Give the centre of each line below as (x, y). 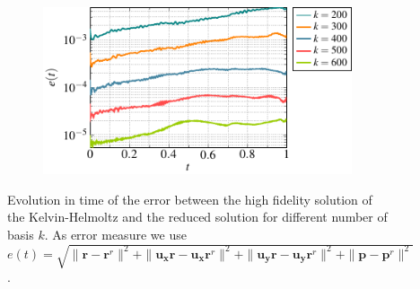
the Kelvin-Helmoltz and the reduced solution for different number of (197, 217)
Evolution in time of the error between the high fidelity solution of (190, 199)
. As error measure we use (115, 234)
